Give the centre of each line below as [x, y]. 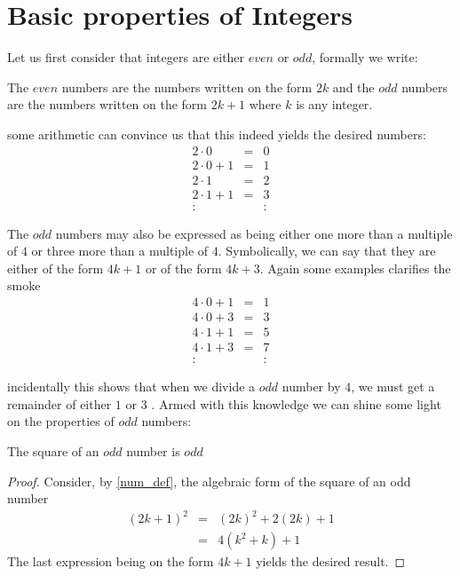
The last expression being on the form [111, 561]
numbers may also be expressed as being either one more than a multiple [254, 233]
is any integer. [334, 104]
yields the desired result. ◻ [331, 561]
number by [311, 387]
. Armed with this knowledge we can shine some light [296, 403]
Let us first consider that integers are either [126, 57]
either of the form [56, 268]
